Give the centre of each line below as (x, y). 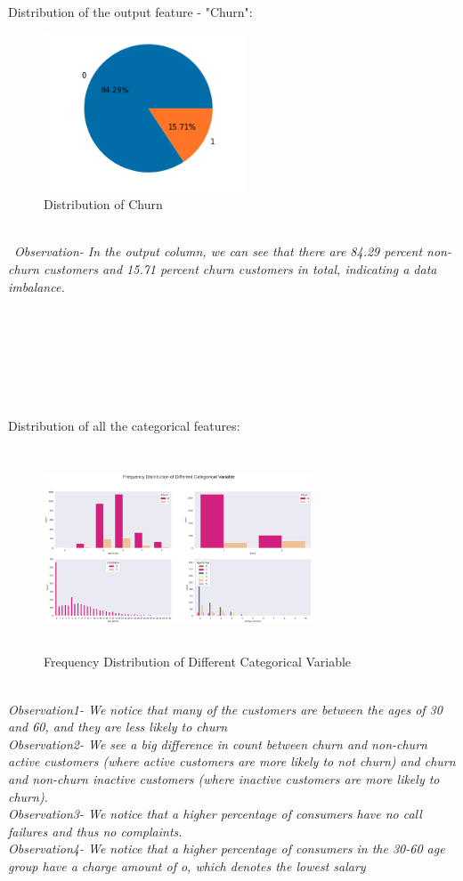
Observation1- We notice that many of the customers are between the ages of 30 (225, 709)
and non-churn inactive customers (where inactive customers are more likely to (224, 778)
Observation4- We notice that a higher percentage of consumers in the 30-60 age (227, 849)
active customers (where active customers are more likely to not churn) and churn (232, 761)
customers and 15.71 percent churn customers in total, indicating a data (240, 269)
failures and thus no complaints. (95, 831)
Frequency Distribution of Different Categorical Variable (198, 662)
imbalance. (37, 286)
